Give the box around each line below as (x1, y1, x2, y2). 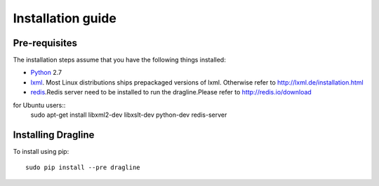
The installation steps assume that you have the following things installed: (13, 56, 226, 64)
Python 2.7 (30, 69, 62, 77)
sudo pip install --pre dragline (25, 164, 140, 171)
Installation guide (13, 10, 117, 26)
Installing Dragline (13, 129, 95, 141)
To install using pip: (13, 147, 69, 155)
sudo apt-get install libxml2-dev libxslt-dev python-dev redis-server (30, 110, 227, 119)
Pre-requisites (13, 37, 77, 49)
